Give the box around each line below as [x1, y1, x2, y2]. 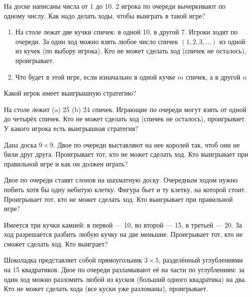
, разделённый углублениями [158, 255, 243, 265]
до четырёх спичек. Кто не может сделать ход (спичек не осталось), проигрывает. [4, 114, 247, 124]
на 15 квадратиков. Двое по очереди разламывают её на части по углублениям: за [4, 264, 245, 275]
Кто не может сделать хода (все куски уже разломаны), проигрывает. [4, 283, 208, 294]
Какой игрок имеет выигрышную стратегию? [4, 88, 136, 98]
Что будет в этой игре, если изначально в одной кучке [15, 71, 175, 82]
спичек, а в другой [186, 71, 241, 82]
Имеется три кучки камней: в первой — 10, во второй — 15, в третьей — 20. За [4, 219, 242, 230]
